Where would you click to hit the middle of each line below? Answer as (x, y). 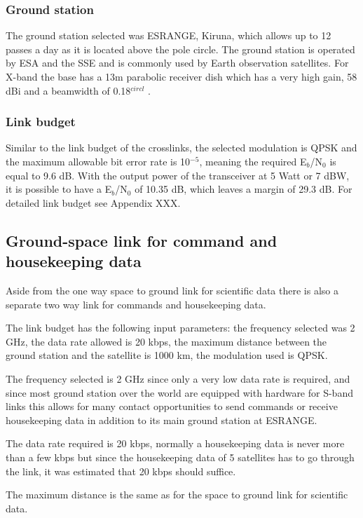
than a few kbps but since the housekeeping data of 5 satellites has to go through (180, 457)
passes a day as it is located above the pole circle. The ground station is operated (180, 49)
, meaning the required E (253, 161)
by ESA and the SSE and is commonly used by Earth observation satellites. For (177, 63)
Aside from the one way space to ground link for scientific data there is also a (172, 290)
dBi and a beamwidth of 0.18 (68, 90)
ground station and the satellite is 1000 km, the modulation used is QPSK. (167, 355)
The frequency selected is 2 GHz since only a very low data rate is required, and (178, 378)
